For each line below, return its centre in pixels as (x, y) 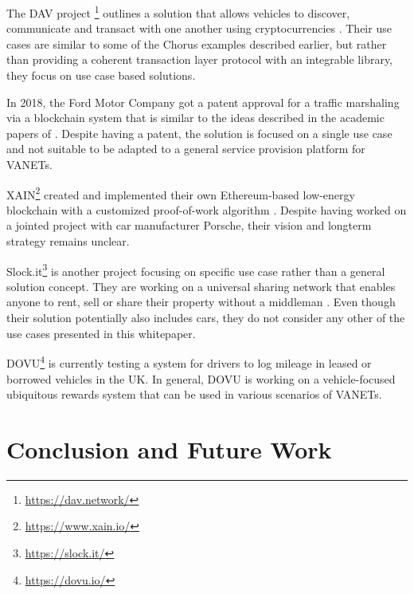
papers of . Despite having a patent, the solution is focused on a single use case (199, 133)
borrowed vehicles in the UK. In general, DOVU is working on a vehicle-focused (201, 378)
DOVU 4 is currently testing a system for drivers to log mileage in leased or (189, 362)
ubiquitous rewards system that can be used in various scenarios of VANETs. (194, 394)
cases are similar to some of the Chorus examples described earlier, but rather (197, 43)
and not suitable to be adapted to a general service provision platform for (186, 149)
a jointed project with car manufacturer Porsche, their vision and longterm (189, 225)
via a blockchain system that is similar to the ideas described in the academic (195, 118)
